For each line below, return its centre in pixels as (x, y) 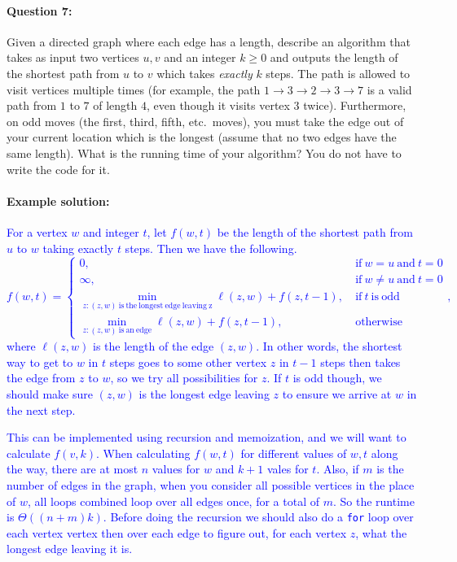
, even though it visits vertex (218, 105)
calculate (29, 453)
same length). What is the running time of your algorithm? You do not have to (204, 152)
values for (176, 469)
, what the (381, 532)
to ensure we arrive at (337, 394)
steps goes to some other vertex (188, 362)
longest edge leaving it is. (70, 549)
